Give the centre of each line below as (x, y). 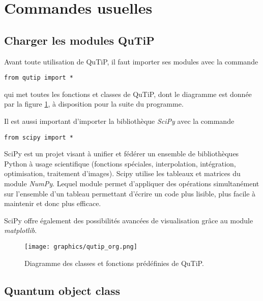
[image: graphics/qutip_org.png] (81, 247)
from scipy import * (39, 137)
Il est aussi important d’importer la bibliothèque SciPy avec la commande (119, 121)
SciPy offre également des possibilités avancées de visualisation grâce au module (129, 220)
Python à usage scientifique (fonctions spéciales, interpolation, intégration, (120, 163)
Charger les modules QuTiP (79, 40)
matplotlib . (21, 230)
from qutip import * (39, 78)
